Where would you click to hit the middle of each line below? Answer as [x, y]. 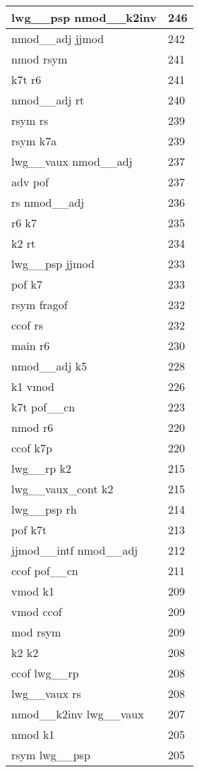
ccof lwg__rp [45, 673]
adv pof [30, 182]
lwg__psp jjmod [53, 264]
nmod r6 [32, 427]
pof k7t [29, 530]
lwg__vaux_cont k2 [62, 489]
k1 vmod [33, 386]
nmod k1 [33, 734]
